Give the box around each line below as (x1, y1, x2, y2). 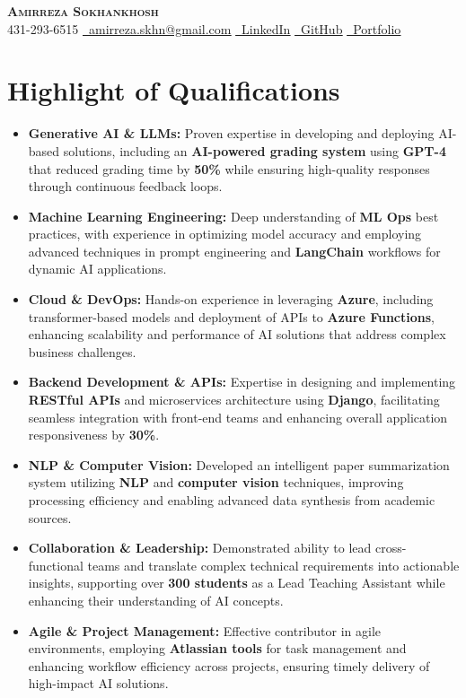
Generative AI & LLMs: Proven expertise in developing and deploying (28, 124, 435, 143)
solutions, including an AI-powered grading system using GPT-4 (63, 141, 446, 160)
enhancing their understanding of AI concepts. (28, 590, 284, 609)
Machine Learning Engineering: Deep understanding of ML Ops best (28, 206, 439, 225)
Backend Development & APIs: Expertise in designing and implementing (28, 372, 456, 391)
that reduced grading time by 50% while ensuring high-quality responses (28, 159, 430, 178)
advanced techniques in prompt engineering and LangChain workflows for (28, 241, 441, 260)
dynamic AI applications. (28, 259, 167, 278)
